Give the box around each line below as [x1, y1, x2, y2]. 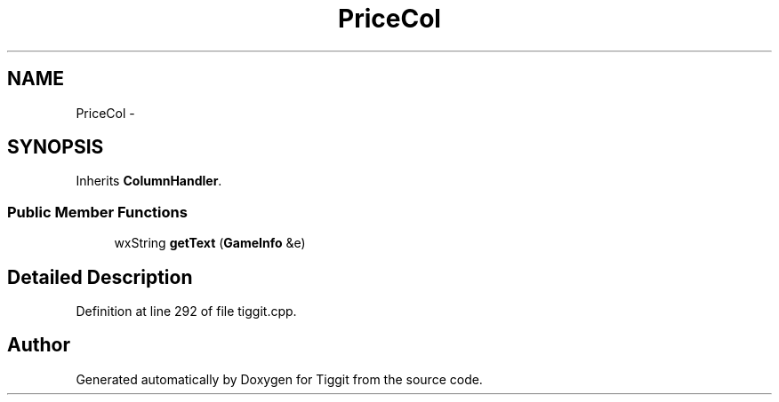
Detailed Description [7, 265, 193, 288]
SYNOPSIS [7, 136, 104, 159]
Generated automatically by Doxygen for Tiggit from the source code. [76, 371, 483, 387]
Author [7, 334, 70, 357]
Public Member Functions [7, 202, 188, 221]
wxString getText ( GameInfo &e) [114, 235, 306, 251]
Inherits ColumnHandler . [76, 173, 222, 189]
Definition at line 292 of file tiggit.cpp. [76, 303, 297, 319]
